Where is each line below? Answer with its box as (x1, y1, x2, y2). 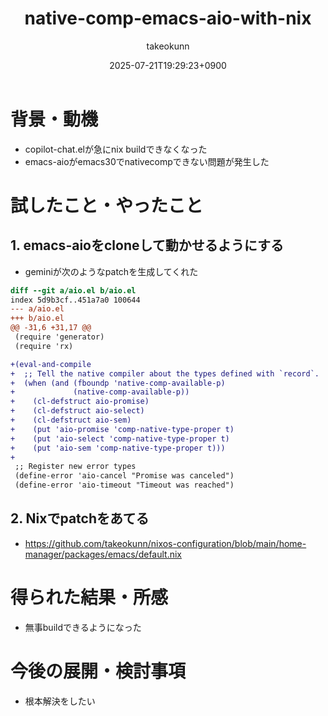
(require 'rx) (14, 341, 74, 351)
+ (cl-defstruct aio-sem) (10, 415, 132, 426)
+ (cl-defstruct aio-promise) (10, 397, 150, 407)
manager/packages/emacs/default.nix (24, 548, 183, 560)
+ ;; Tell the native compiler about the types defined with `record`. (10, 368, 320, 379)
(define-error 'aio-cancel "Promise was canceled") (14, 471, 235, 481)
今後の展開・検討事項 (10, 660, 187, 682)
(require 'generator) (14, 332, 105, 342)
